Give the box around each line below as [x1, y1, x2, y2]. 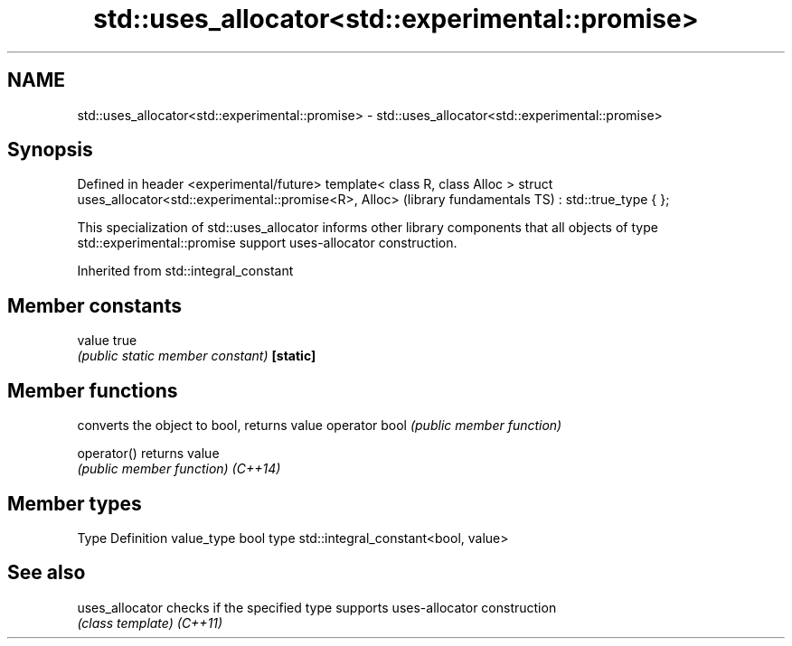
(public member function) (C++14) [77, 461, 281, 477]
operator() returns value [77, 445, 220, 462]
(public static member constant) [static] [77, 348, 316, 364]
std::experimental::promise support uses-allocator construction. [77, 235, 457, 251]
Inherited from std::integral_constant [77, 263, 294, 279]
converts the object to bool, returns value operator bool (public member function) [77, 417, 562, 434]
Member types [7, 492, 142, 515]
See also [7, 561, 86, 585]
